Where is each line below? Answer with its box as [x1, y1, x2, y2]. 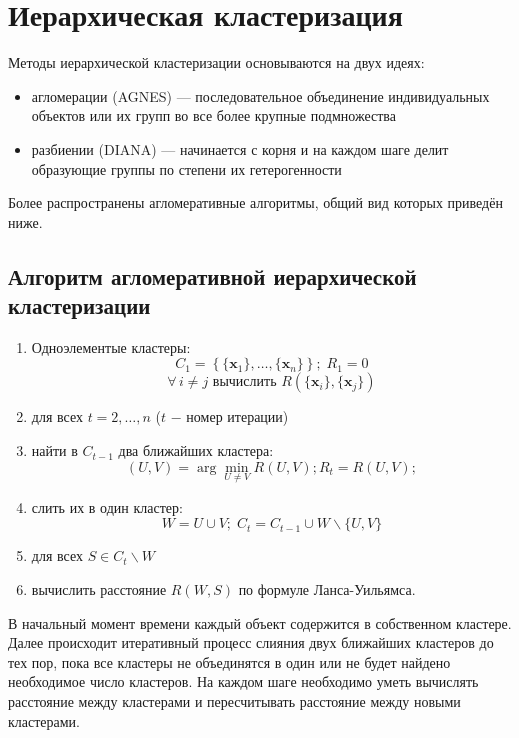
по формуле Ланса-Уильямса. [238, 579, 416, 600]
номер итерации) [186, 406, 289, 427]
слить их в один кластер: [31, 496, 183, 517]
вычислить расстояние [31, 579, 167, 600]
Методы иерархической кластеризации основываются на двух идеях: [8, 52, 425, 73]
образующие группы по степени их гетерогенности [31, 158, 342, 179]
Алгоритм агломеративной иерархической [8, 260, 417, 291]
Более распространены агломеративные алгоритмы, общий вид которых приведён [8, 192, 503, 213]
